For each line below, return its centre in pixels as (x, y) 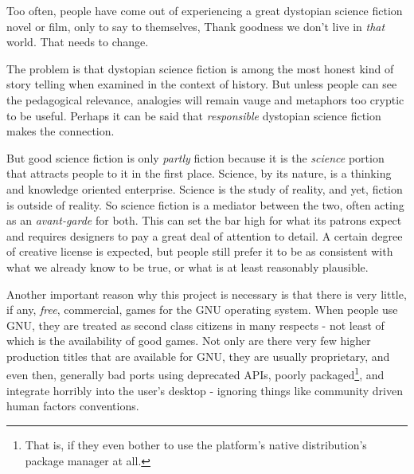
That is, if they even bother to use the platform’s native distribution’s (196, 444)
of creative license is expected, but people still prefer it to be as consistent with (200, 251)
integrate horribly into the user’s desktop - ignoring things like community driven (205, 390)
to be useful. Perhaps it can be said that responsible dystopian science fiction (194, 115)
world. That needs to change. (78, 42)
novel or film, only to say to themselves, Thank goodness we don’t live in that (196, 26)
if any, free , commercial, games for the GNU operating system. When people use (202, 309)
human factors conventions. (73, 406)
